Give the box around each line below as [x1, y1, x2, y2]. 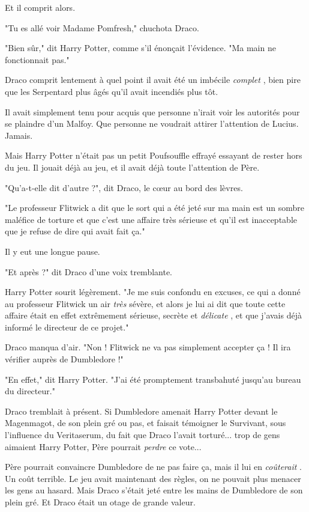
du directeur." [5, 385, 55, 397]
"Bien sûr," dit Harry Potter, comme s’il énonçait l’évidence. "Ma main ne [5, 41, 276, 54]
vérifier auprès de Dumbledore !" [5, 353, 124, 365]
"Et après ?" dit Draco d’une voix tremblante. [5, 265, 173, 278]
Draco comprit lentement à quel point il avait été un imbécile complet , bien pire [5, 73, 301, 86]
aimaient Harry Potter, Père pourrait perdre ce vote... [5, 440, 202, 453]
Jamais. [5, 129, 33, 141]
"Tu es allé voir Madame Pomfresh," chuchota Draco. [5, 21, 199, 34]
